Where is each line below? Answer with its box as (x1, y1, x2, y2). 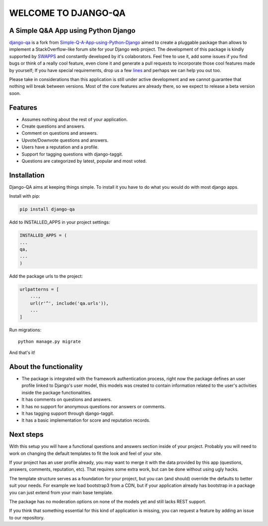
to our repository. (9, 515, 45, 521)
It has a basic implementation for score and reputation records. (21, 417, 151, 423)
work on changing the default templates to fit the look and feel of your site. (9, 450, 162, 456)
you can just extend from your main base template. (9, 489, 114, 495)
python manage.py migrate (18, 338, 81, 344)
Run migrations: (9, 327, 42, 333)
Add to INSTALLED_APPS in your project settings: (9, 219, 110, 225)
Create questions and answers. (21, 123, 85, 129)
